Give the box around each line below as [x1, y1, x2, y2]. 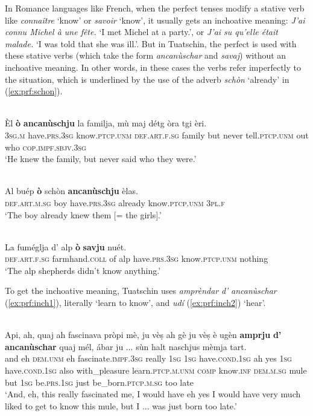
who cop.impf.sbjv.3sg [5, 140, 86, 153]
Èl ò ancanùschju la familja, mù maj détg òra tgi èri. [5, 117, 207, 129]
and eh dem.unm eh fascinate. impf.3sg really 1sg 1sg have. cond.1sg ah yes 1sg [5, 352, 292, 365]
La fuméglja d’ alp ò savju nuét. [5, 240, 127, 253]
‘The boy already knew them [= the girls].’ [5, 208, 162, 221]
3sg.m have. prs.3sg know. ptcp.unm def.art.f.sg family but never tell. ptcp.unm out [5, 128, 309, 141]
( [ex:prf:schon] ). [5, 85, 63, 97]
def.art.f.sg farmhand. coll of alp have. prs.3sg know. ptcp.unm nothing [5, 252, 268, 265]
